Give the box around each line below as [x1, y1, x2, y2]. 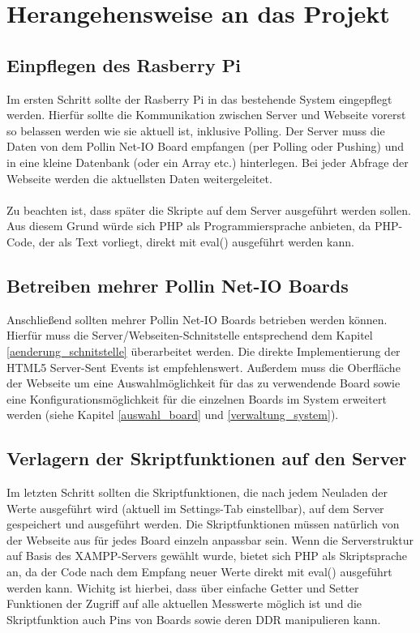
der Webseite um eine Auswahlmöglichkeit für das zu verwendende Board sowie [6, 374, 401, 391]
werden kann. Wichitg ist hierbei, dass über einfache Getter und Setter [6, 579, 359, 596]
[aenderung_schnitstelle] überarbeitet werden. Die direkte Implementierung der [6, 342, 401, 359]
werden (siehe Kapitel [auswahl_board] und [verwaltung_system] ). [6, 406, 339, 423]
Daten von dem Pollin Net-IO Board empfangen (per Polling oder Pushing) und [6, 138, 405, 155]
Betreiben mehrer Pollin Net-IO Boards [6, 272, 349, 297]
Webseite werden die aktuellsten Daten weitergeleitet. [6, 169, 272, 186]
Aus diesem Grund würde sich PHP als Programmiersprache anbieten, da [6, 217, 371, 234]
